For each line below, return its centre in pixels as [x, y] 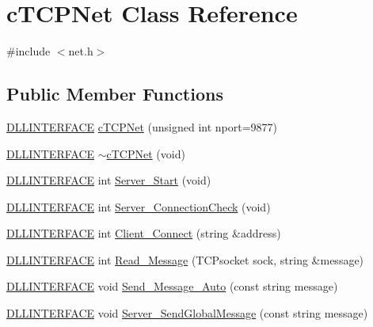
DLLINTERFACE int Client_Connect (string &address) [144, 233]
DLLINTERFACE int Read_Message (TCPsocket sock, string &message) [185, 259]
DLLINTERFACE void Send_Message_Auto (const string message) [172, 286]
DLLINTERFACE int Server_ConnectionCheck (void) [139, 206]
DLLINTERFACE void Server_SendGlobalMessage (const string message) [187, 313]
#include [29, 51]
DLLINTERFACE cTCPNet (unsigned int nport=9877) [142, 126]
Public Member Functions [115, 94]
